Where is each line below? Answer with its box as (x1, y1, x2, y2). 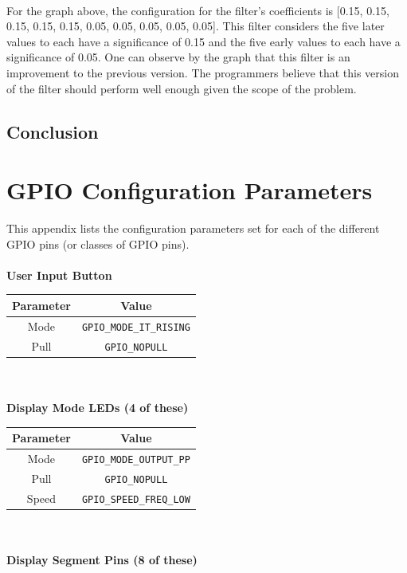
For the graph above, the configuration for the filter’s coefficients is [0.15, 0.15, (6, 2, 389, 18)
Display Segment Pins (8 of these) (6, 551, 198, 568)
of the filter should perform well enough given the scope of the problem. (6, 80, 357, 96)
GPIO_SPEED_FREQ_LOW (81, 493, 190, 505)
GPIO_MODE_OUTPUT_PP (81, 453, 190, 465)
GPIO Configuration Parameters (6, 174, 373, 206)
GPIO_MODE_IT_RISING (81, 321, 190, 333)
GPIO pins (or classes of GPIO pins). (6, 235, 190, 252)
